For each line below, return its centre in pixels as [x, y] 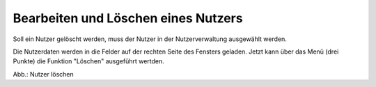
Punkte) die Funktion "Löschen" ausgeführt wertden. [89, 61]
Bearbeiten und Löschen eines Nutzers [128, 18]
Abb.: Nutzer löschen [43, 74]
